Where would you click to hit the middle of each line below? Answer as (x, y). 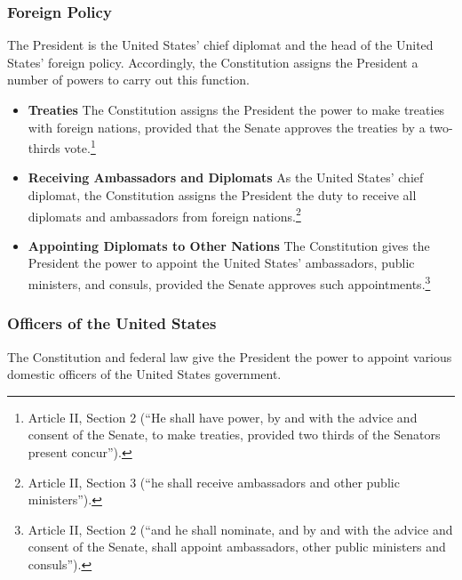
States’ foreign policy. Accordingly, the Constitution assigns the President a (213, 62)
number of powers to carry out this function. (128, 80)
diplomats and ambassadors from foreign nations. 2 (164, 214)
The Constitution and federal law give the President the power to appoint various (230, 356)
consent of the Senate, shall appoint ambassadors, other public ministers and (237, 547)
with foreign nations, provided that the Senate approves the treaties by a (227, 127)
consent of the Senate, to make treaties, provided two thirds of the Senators (234, 435)
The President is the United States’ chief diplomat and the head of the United (220, 45)
